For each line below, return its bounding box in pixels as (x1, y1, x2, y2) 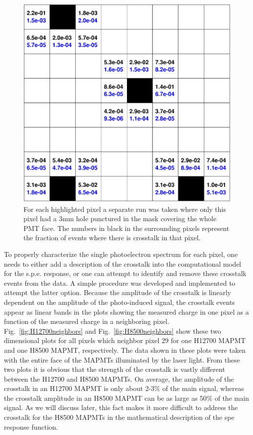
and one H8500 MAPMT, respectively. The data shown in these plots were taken (4, 344, 246, 355)
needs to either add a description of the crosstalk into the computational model (4, 258, 241, 269)
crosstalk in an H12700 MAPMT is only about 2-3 (4, 383, 155, 393)
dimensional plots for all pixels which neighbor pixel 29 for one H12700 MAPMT (4, 335, 246, 345)
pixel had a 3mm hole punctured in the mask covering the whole (23, 213, 216, 224)
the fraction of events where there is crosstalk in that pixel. (23, 232, 201, 243)
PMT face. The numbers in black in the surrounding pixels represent (23, 223, 230, 233)
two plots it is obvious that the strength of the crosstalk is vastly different (4, 364, 225, 374)
